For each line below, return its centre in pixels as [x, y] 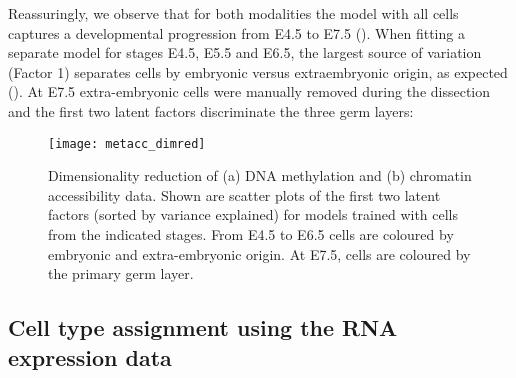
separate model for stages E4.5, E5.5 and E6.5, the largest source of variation [245, 52]
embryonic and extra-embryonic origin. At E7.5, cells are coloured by [259, 253]
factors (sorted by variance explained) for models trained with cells [253, 214]
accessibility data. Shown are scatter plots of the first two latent [244, 194]
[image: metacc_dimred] [127, 143]
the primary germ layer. [121, 273]
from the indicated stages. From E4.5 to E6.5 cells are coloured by [251, 234]
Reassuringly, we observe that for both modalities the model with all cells [233, 13]
